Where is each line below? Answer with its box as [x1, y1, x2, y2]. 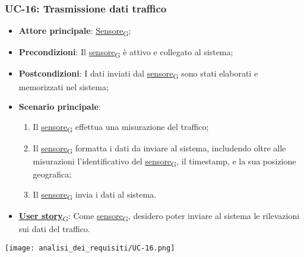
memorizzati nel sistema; [18, 80, 109, 93]
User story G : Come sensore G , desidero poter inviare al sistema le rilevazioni [18, 209, 300, 223]
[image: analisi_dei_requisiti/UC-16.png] [5, 243, 175, 252]
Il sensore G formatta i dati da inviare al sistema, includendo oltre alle [33, 141, 286, 156]
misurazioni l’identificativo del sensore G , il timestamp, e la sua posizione [33, 155, 296, 169]
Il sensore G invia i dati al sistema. [33, 188, 157, 202]
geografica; [33, 168, 72, 180]
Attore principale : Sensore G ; [18, 24, 131, 39]
